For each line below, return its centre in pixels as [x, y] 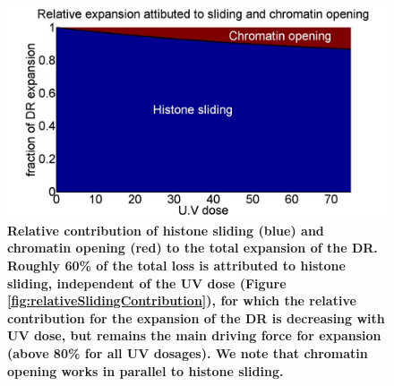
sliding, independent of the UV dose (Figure [147, 283]
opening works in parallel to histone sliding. [146, 370]
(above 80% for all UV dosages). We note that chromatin [188, 352]
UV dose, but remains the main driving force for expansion [194, 335]
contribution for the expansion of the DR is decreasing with [196, 317]
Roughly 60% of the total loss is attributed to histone [176, 265]
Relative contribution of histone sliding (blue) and [166, 230]
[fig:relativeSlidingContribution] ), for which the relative [182, 300]
